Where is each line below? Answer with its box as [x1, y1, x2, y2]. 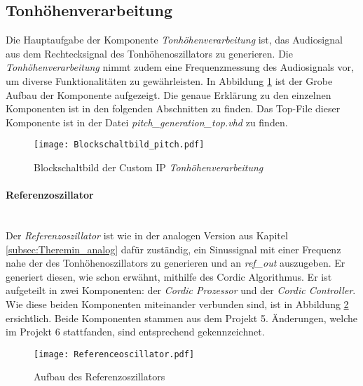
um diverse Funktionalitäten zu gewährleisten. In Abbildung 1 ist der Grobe [6, 73, 333, 88]
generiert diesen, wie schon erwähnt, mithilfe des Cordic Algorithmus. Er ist [6, 269, 332, 284]
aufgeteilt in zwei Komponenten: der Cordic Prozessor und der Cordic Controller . [6, 283, 356, 298]
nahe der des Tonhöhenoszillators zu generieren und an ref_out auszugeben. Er [6, 255, 345, 270]
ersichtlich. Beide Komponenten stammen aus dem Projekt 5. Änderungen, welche [6, 310, 357, 325]
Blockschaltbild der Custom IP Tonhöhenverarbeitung [34, 160, 263, 175]
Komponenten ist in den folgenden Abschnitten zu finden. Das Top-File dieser [6, 101, 341, 116]
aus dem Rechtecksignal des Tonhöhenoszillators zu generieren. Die [6, 46, 293, 60]
